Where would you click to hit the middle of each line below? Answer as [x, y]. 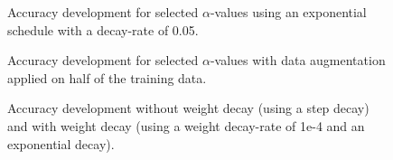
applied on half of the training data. [107, 77]
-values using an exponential [288, 12]
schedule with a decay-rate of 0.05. [103, 29]
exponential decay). [61, 143]
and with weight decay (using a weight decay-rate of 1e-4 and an [186, 125]
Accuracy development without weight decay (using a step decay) [188, 108]
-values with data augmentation [298, 60]
